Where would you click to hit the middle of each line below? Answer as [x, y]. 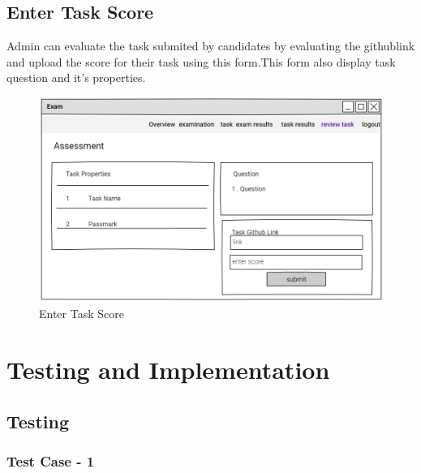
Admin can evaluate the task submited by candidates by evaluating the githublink [211, 46]
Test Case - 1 [51, 461]
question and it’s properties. [76, 77]
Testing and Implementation [168, 370]
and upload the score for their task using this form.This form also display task [201, 61]
